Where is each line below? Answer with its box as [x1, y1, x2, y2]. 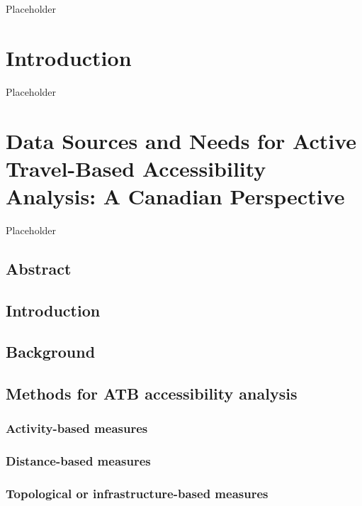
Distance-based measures [6, 452, 151, 470]
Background [6, 341, 96, 363]
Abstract [6, 257, 72, 279]
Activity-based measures [6, 419, 148, 437]
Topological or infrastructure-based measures [6, 485, 268, 502]
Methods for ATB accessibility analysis [6, 383, 298, 405]
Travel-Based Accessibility [6, 153, 266, 182]
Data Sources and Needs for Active [6, 126, 357, 155]
